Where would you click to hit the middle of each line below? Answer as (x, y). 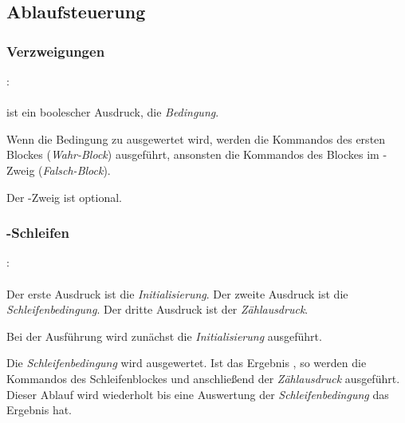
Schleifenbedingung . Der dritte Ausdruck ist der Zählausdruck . (157, 309)
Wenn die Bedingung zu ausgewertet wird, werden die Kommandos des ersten (196, 138)
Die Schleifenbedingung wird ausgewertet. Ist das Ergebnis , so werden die (187, 363)
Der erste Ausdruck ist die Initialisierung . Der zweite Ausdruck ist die (177, 293)
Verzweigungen (56, 51)
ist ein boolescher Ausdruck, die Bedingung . (113, 112)
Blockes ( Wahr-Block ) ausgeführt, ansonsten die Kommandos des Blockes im (193, 154)
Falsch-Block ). (77, 170)
